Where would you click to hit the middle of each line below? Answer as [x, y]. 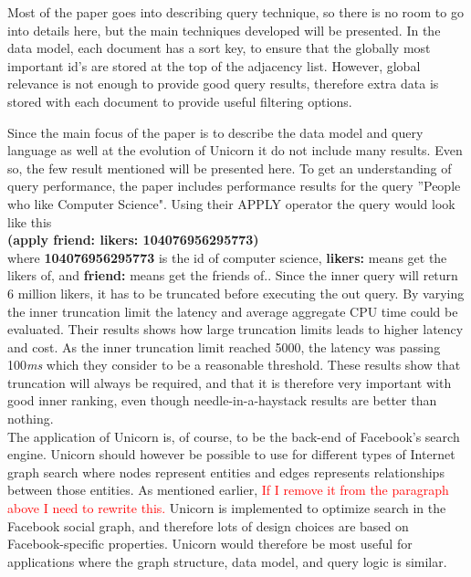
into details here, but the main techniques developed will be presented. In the [224, 30]
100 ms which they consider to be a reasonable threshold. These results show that [234, 365]
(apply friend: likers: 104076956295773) [133, 240]
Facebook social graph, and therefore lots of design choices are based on [208, 525]
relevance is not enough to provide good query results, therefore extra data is [223, 84]
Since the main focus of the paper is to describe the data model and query [215, 132]
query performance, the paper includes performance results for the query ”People [234, 186]
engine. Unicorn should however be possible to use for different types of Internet [231, 454]
